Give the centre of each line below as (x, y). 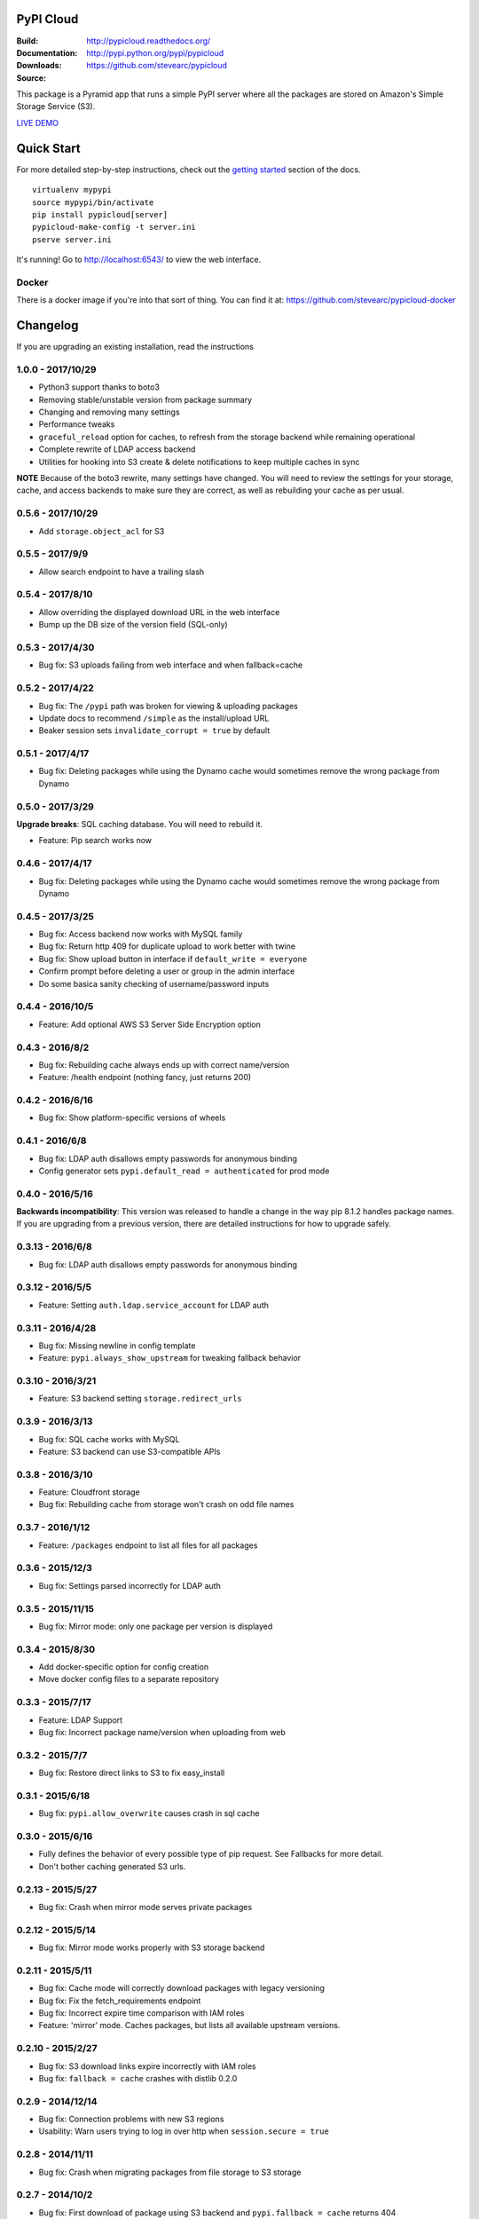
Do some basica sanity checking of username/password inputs (154, 983)
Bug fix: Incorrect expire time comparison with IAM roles (141, 2013)
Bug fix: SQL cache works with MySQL (109, 1439)
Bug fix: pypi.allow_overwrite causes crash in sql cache (149, 1813)
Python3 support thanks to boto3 (99, 387)
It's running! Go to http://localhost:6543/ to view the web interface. (139, 260)
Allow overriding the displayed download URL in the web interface (159, 612)
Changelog (47, 325)
